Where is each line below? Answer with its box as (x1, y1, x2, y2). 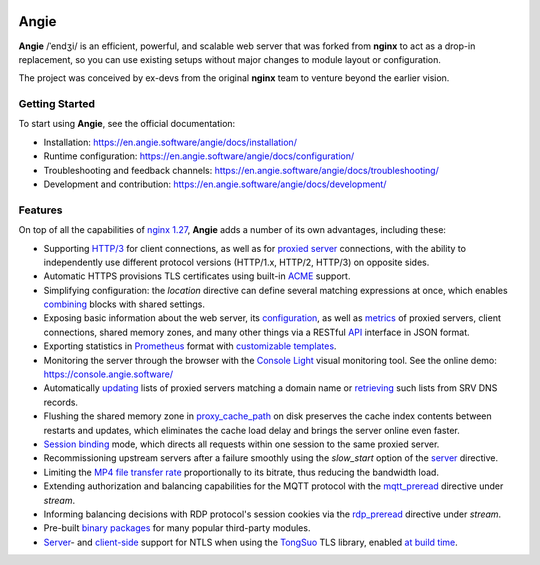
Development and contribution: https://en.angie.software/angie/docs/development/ (43, 178, 387, 190)
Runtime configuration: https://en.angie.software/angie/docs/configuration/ (43, 150, 355, 162)
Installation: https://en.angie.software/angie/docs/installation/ (43, 136, 297, 148)
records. (43, 396, 79, 408)
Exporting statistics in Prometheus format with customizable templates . (43, 340, 337, 352)
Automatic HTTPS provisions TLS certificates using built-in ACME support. (43, 270, 351, 282)
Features (18, 203, 63, 217)
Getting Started (18, 97, 95, 111)
